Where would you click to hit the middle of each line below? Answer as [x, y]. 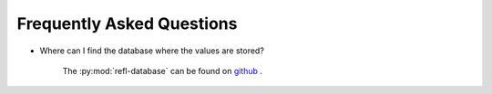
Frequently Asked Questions [127, 23]
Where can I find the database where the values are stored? [152, 51]
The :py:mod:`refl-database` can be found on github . [163, 70]
